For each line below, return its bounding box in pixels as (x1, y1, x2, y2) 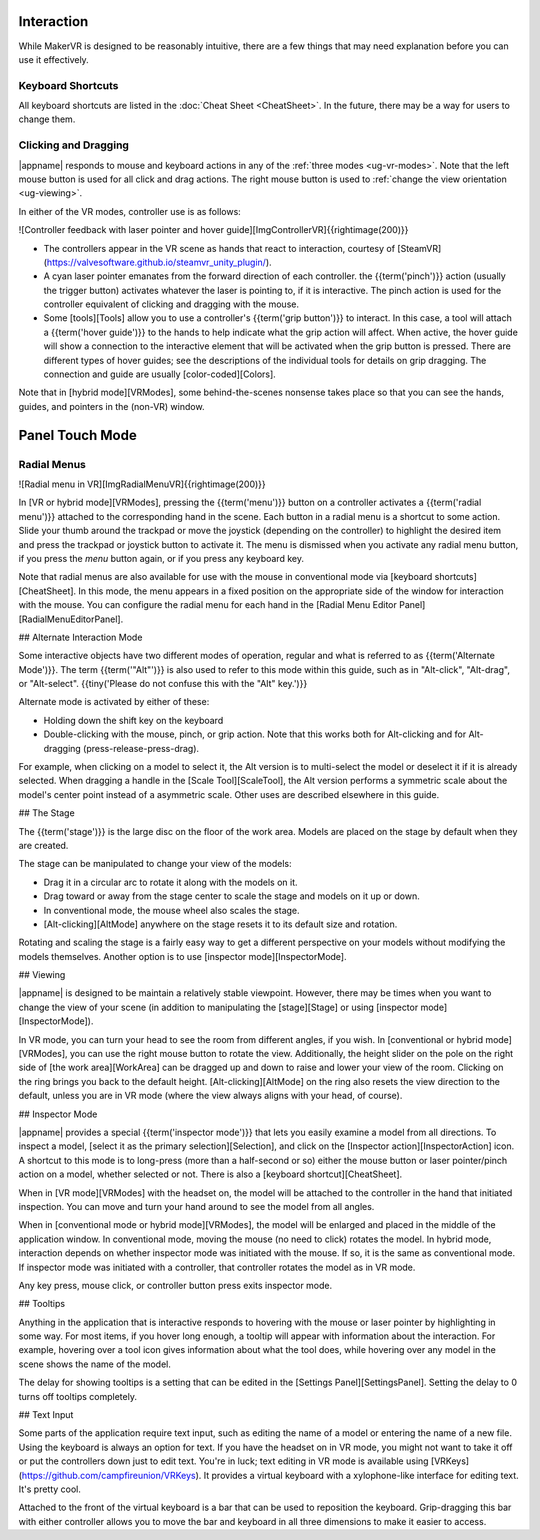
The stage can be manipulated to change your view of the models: (18, 858, 292, 870)
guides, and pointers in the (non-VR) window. (18, 400, 205, 412)
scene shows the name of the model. (18, 1358, 172, 1370)
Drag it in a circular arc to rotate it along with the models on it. (43, 876, 298, 888)
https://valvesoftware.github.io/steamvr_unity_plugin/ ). (46, 256, 272, 268)
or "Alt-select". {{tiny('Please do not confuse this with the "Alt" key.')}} (18, 678, 308, 690)
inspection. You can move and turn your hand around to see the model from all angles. (18, 1200, 375, 1212)
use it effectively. (18, 53, 89, 65)
